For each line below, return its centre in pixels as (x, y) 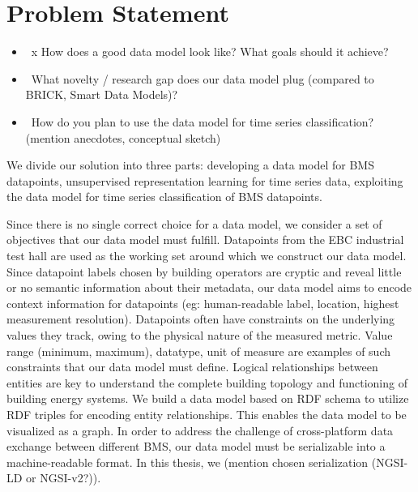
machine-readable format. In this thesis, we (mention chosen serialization (188, 462)
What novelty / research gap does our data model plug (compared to (203, 78)
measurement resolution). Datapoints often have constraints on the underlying (201, 319)
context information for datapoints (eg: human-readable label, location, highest (203, 303)
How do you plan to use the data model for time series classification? (203, 121)
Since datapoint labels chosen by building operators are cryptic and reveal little (204, 271)
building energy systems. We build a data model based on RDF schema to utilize (208, 398)
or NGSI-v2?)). (64, 478)
